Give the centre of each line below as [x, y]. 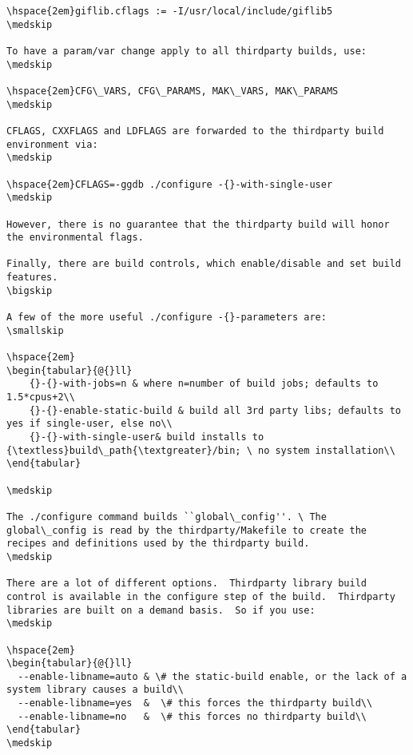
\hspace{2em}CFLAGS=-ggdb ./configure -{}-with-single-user [170, 184]
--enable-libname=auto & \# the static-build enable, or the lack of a [212, 676]
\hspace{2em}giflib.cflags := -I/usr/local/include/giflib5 [170, 11]
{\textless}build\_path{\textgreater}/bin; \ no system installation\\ [201, 450]
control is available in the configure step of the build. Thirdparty [201, 596]
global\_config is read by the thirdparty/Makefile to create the [187, 530]
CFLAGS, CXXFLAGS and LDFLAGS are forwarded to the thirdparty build [195, 131]
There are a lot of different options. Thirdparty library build [187, 584]
